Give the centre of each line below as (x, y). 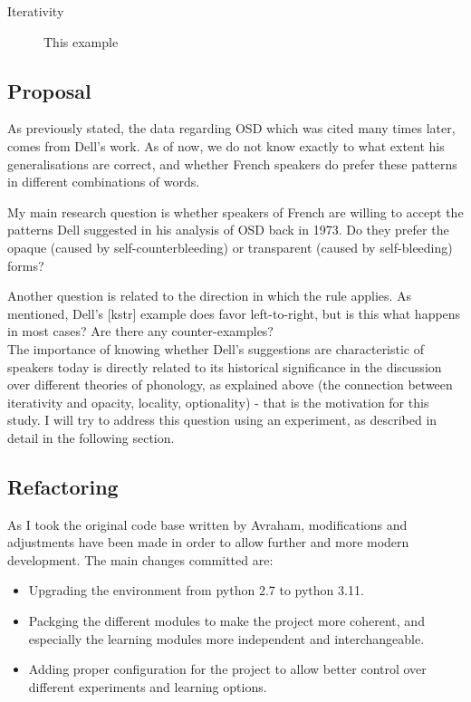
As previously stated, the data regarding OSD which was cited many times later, (231, 128)
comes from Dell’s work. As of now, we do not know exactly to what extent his (226, 145)
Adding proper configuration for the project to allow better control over (227, 669)
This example (81, 41)
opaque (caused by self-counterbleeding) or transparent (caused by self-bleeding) (230, 247)
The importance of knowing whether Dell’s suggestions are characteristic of (216, 348)
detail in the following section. (91, 437)
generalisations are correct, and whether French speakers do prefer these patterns (232, 163)
